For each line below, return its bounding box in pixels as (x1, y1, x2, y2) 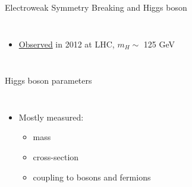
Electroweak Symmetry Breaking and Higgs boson (5, 1, 187, 13)
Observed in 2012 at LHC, (18, 37, 115, 50)
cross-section (33, 150, 79, 163)
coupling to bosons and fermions (33, 170, 151, 183)
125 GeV (143, 37, 175, 50)
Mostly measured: (18, 110, 84, 123)
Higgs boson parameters (5, 74, 92, 87)
